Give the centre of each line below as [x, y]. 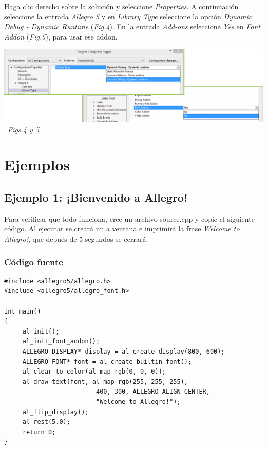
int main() [23, 311]
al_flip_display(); [55, 412]
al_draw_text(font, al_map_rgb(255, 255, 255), [105, 382]
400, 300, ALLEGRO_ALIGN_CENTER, [153, 392]
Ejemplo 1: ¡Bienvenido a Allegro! [96, 197]
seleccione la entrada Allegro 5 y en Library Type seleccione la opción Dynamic [128, 16]
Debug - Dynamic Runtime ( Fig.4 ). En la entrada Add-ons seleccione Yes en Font [132, 26]
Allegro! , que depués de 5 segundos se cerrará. [76, 239]
